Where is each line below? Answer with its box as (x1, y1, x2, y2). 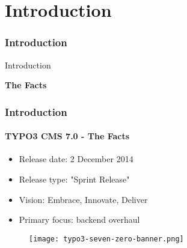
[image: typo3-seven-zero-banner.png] (29, 234, 184, 243)
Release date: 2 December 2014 (19, 153, 133, 165)
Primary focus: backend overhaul (19, 213, 140, 226)
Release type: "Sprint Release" (19, 173, 130, 186)
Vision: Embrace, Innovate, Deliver (19, 193, 148, 205)
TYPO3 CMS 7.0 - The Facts (5, 130, 130, 142)
